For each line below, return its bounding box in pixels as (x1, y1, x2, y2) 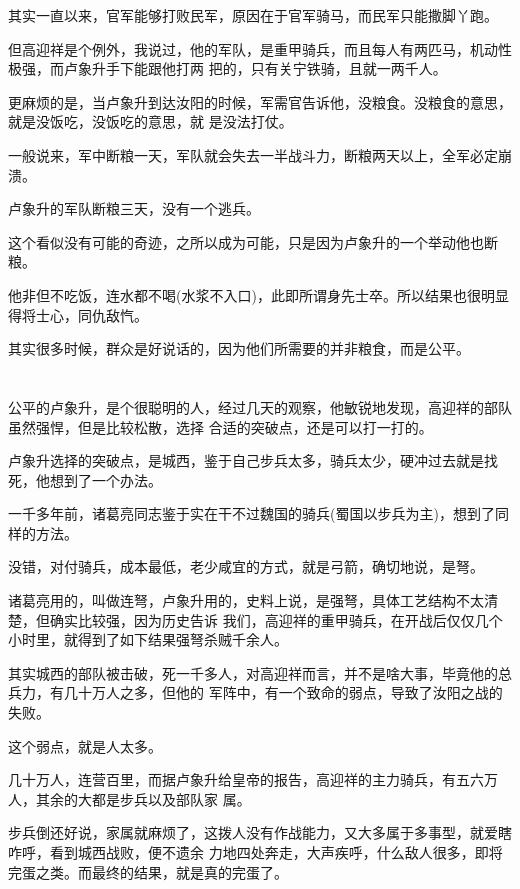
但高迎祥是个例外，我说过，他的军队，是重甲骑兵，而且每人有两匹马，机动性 (8, 38, 512, 59)
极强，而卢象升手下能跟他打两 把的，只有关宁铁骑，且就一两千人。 (8, 58, 447, 79)
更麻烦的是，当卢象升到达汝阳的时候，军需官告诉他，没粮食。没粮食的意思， (8, 91, 512, 112)
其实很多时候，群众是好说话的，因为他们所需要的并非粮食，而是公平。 (8, 338, 470, 359)
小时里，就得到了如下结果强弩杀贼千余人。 (8, 629, 288, 650)
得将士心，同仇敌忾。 (8, 304, 148, 325)
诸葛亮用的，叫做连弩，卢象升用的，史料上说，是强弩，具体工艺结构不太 (8, 590, 484, 611)
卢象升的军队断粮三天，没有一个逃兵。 (8, 198, 260, 219)
